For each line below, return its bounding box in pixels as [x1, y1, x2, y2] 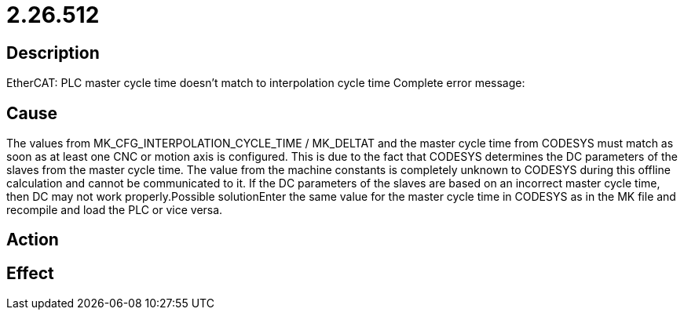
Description [6, 42, 100, 63]
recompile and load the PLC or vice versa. [6, 203, 223, 217]
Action [6, 230, 59, 250]
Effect [6, 263, 54, 283]
